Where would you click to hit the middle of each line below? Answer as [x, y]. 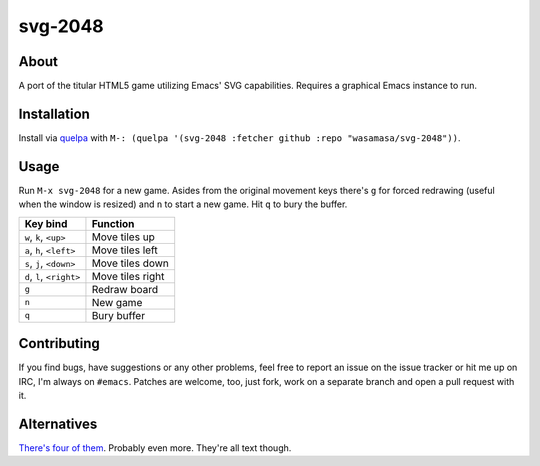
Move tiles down [130, 263]
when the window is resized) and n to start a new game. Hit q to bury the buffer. [183, 204]
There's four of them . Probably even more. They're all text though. [155, 447]
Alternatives [58, 423]
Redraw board [125, 289]
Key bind [46, 223]
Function [113, 223]
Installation [54, 113]
